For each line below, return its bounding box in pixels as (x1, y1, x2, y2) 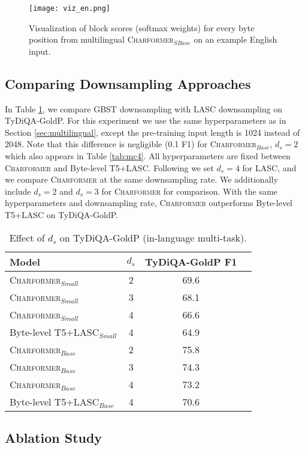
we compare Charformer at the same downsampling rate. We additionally (5, 173, 278, 186)
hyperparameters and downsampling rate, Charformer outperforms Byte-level (5, 196, 292, 209)
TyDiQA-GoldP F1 (144, 254, 237, 269)
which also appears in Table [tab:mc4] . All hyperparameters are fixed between (5, 150, 291, 162)
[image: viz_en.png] (29, 4, 111, 13)
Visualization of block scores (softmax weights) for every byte (29, 21, 255, 34)
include (5, 184, 31, 197)
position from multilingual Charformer (29, 33, 174, 46)
